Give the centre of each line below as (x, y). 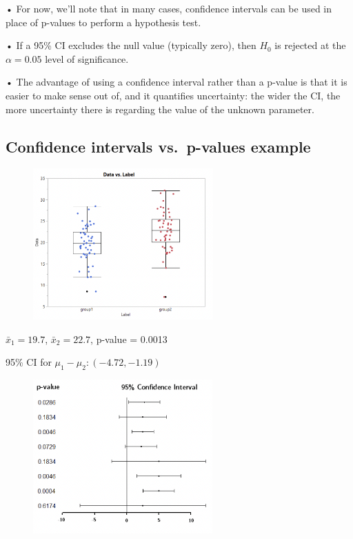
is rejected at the (310, 45)
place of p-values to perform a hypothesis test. (103, 22)
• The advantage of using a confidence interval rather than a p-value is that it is (176, 82)
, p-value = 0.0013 (129, 339)
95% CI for (29, 362)
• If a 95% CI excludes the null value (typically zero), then (131, 45)
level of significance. (87, 58)
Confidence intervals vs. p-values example (158, 146)
